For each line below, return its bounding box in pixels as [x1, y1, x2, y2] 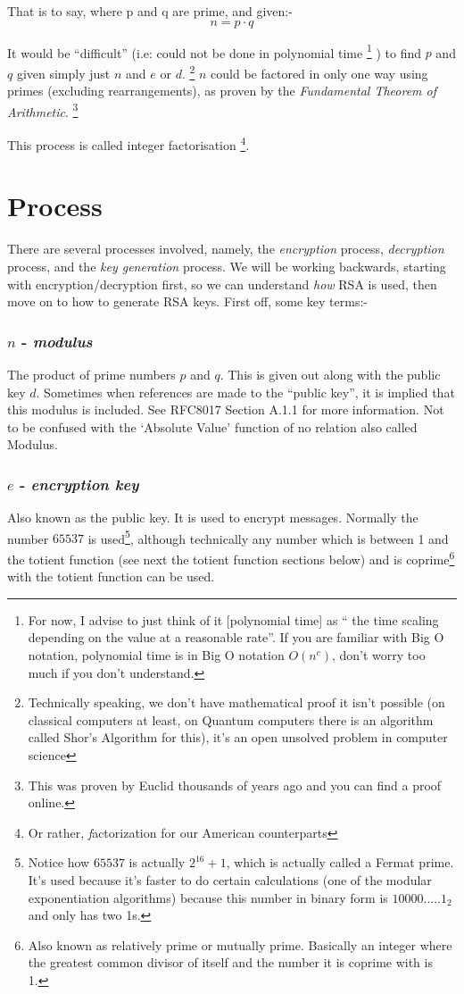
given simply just [16, 63, 111, 82]
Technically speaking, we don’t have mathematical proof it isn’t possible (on [28, 693, 445, 712]
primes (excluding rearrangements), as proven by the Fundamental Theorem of [7, 81, 437, 100]
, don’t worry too [331, 645, 426, 664]
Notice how [28, 853, 90, 872]
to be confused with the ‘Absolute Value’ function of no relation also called [7, 417, 418, 436]
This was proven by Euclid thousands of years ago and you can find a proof [28, 775, 442, 794]
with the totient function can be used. [7, 567, 215, 586]
